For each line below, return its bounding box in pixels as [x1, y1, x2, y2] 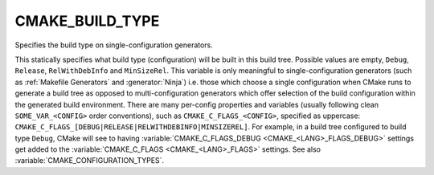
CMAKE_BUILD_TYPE [14, 12, 160, 30]
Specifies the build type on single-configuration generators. [14, 40, 213, 50]
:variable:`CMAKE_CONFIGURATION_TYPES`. [14, 156, 165, 165]
